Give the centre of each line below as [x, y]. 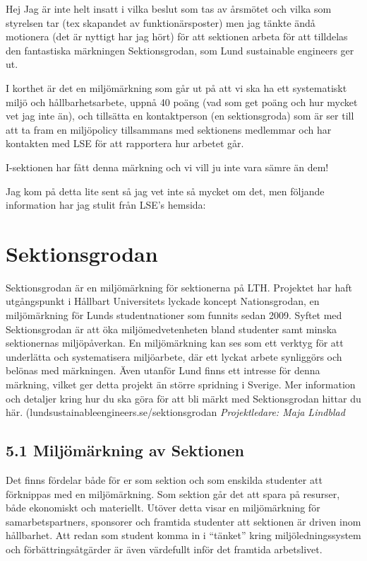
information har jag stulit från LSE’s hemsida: [106, 205]
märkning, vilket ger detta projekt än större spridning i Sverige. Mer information [181, 384]
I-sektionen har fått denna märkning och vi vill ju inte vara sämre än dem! [167, 167]
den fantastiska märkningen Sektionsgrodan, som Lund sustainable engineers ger [180, 50]
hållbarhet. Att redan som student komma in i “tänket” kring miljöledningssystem [183, 535]
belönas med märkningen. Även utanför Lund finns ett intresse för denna [163, 370]
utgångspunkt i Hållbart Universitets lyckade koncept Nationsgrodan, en [163, 301]
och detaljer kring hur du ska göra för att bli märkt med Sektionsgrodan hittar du [183, 398]
